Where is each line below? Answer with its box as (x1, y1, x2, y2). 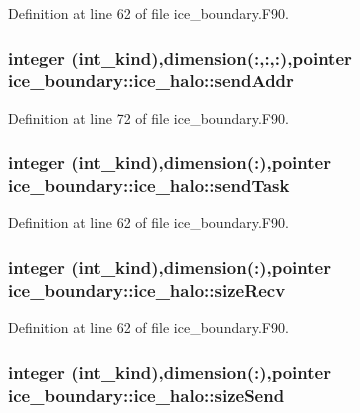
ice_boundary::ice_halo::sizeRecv (8, 277, 286, 302)
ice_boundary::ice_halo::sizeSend (8, 382, 285, 407)
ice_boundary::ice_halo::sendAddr (8, 68, 294, 93)
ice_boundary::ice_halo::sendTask (8, 173, 290, 198)
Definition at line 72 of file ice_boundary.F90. (8, 107, 289, 128)
